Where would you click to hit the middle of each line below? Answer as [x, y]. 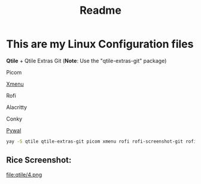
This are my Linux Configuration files [100, 44]
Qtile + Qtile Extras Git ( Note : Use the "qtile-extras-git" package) [86, 61]
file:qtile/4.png [24, 174]
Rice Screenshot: [39, 160]
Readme [100, 10]
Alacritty [17, 107]
